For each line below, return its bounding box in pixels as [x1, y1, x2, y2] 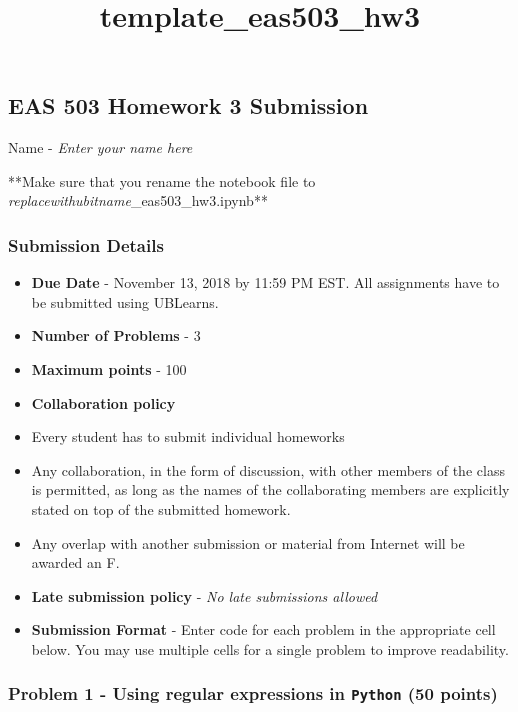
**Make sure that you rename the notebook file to [8, 170, 316, 191]
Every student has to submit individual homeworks [31, 426, 345, 447]
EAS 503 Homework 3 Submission [8, 90, 369, 121]
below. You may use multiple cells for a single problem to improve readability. [31, 638, 509, 659]
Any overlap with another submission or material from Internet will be [31, 532, 465, 553]
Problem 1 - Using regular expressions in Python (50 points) [8, 681, 498, 706]
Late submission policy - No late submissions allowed [31, 585, 378, 606]
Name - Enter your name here [8, 137, 193, 158]
